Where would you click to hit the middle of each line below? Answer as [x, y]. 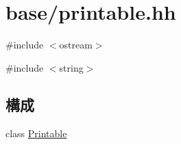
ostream [76, 45]
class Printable [36, 133]
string [71, 67]
